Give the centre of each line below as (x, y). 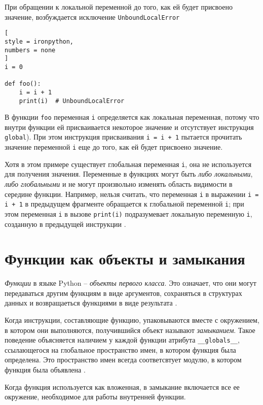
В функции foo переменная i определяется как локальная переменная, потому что (132, 117)
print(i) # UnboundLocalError (72, 101)
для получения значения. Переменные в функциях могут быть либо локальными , (129, 174)
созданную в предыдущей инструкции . (65, 224)
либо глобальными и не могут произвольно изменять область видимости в (119, 183)
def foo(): (23, 84)
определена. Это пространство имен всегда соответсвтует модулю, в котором (123, 360)
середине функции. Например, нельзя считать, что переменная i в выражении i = (132, 194)
